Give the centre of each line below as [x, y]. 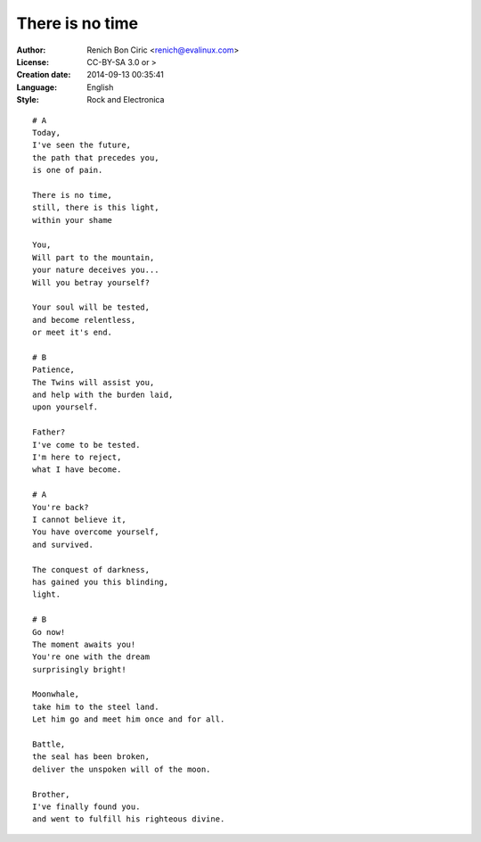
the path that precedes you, [96, 157]
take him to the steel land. [96, 706]
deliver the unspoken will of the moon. [122, 769]
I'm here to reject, [77, 458]
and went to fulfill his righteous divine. [129, 819]
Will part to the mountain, [94, 257]
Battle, [49, 744]
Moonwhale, [56, 694]
